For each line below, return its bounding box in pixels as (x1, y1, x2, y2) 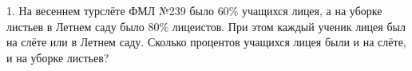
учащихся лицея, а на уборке (241, 2, 382, 18)
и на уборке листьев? (6, 49, 109, 65)
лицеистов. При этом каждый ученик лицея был (172, 18, 406, 34)
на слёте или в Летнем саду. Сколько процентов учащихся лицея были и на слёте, (6, 34, 406, 50)
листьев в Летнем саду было (6, 18, 145, 34)
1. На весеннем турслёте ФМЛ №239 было (6, 2, 214, 18)
